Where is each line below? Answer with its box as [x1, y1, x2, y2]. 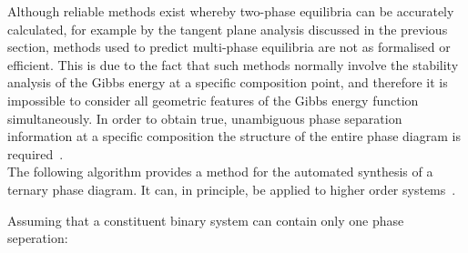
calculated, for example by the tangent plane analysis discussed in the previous [7, 19, 448, 38]
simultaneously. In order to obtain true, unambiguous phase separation [7, 108, 402, 127]
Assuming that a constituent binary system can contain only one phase [7, 210, 404, 229]
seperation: [7, 228, 68, 248]
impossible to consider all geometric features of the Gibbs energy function [7, 90, 419, 109]
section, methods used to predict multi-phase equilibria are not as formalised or [7, 37, 451, 56]
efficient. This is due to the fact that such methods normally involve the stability [7, 55, 459, 74]
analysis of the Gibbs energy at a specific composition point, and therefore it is [7, 73, 448, 92]
